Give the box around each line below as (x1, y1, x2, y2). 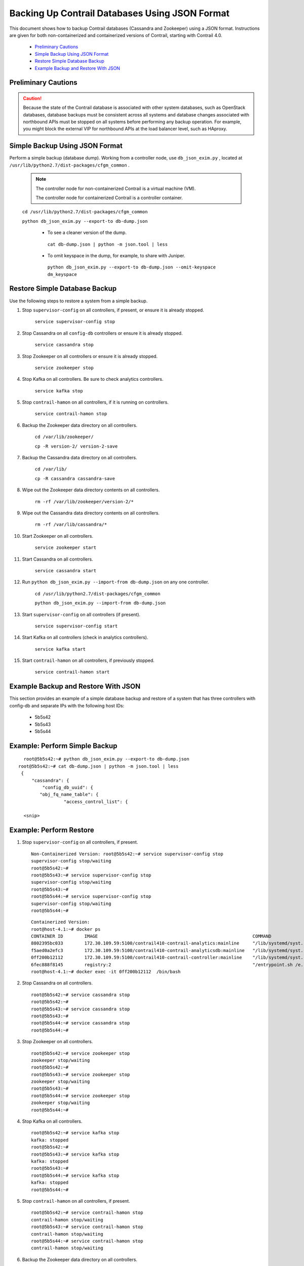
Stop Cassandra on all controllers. (22, 980, 93, 986)
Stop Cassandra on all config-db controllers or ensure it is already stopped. (22, 330, 183, 336)
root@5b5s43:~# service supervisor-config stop (31, 872, 151, 878)
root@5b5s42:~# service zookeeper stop (31, 1050, 130, 1056)
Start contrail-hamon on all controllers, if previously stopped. (22, 657, 155, 663)
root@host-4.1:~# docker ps (31, 926, 101, 932)
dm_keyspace (47, 271, 77, 277)
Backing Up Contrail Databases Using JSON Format (9, 8, 230, 19)
